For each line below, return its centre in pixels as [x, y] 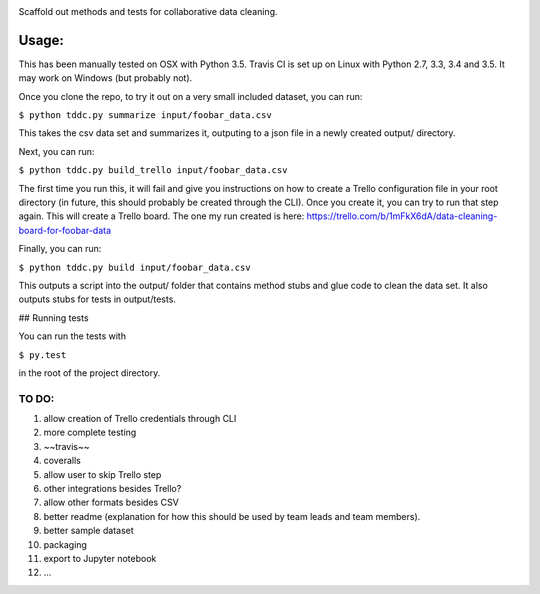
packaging [65, 544]
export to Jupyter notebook [100, 558]
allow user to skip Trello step [102, 474]
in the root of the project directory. [89, 372]
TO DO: [36, 398]
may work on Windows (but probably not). [105, 78]
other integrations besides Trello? [112, 489]
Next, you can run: [56, 151]
